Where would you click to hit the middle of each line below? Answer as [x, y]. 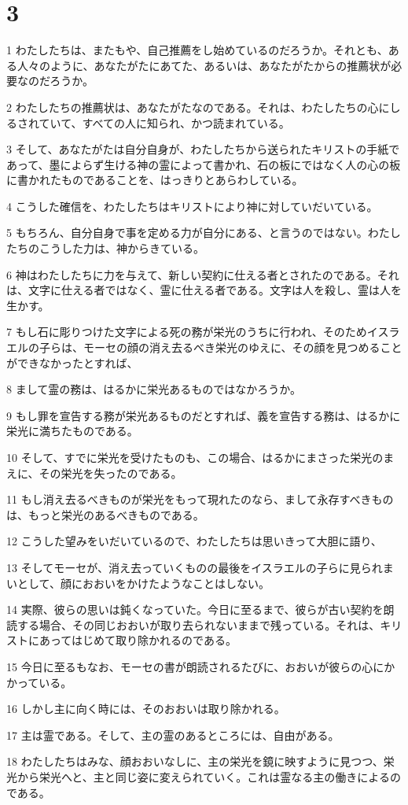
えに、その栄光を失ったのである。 [94, 473]
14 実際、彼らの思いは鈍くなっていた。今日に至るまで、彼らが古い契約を [195, 609]
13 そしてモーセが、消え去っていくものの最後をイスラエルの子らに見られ [195, 567]
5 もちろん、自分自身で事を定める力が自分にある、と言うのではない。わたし [204, 233]
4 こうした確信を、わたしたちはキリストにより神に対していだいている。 [192, 206]
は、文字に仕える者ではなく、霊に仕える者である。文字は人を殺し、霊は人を [204, 290]
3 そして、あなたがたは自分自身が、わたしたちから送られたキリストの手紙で [203, 149]
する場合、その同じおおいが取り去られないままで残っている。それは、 [198, 624]
